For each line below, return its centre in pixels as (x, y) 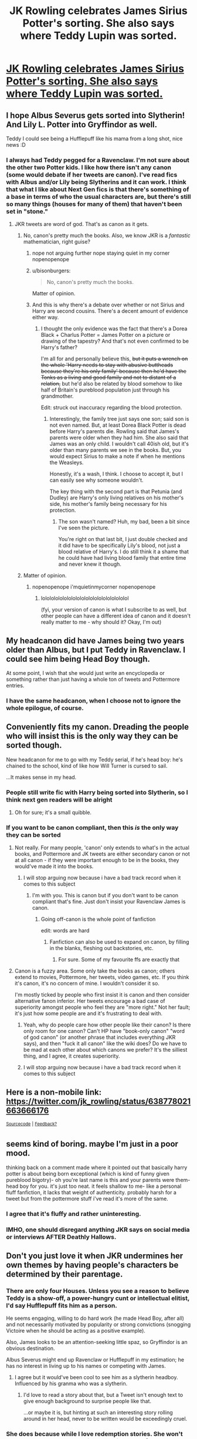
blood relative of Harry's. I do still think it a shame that (124, 552)
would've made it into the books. (54, 866)
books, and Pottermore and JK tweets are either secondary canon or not (102, 854)
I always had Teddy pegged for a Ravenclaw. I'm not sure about (98, 160)
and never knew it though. (90, 564)
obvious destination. (30, 1349)
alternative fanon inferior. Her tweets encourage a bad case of (90, 1001)
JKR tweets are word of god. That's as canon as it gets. (81, 224)
